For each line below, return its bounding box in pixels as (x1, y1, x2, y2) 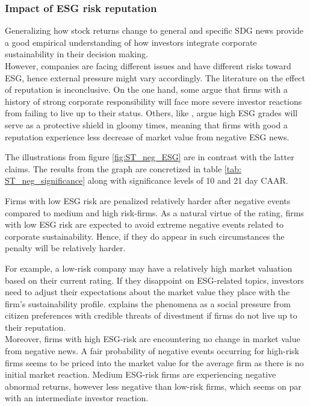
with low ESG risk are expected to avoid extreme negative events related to (5, 218, 284, 231)
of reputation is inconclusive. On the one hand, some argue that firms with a (5, 83, 288, 96)
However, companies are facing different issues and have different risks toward (5, 60, 291, 72)
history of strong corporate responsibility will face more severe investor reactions (5, 95, 302, 107)
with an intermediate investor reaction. (5, 392, 149, 404)
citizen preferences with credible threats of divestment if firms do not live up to (5, 309, 297, 322)
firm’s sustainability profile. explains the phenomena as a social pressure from (5, 297, 291, 310)
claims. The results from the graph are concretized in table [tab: (5, 162, 241, 175)
